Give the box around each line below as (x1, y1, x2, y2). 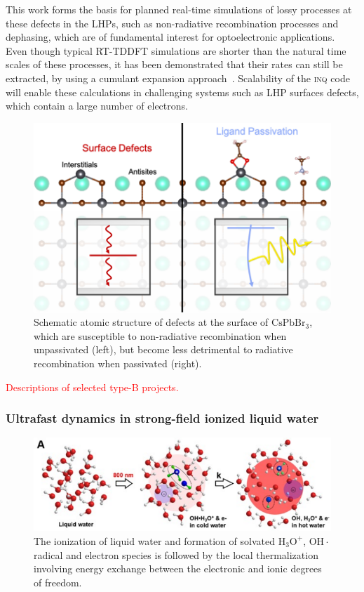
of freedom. (34, 574, 82, 589)
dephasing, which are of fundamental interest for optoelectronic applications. (6, 29, 335, 44)
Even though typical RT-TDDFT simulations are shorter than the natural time (6, 43, 346, 58)
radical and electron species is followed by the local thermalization (34, 547, 318, 562)
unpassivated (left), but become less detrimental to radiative (34, 342, 293, 357)
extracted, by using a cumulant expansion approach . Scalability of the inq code (6, 70, 350, 85)
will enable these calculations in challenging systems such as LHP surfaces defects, (6, 84, 359, 99)
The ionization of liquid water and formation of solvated (34, 533, 275, 548)
